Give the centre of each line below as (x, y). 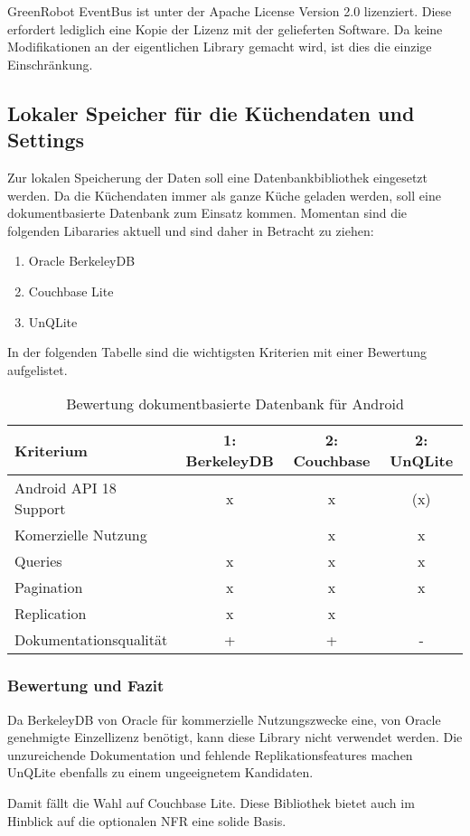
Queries (38, 561)
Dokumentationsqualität (91, 640)
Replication (51, 614)
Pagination (49, 587)
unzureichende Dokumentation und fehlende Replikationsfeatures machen (210, 754)
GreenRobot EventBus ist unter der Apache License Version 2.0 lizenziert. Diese (230, 11)
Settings (46, 140)
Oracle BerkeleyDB (82, 261)
